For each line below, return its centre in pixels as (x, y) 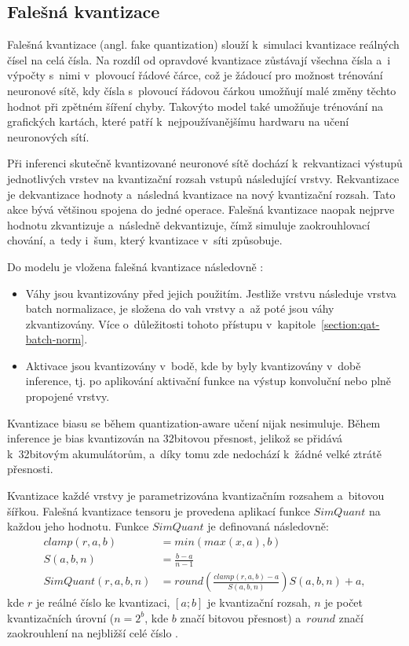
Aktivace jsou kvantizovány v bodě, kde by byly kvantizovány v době (193, 365)
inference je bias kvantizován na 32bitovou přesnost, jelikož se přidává (175, 438)
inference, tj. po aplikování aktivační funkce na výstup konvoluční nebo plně (208, 381)
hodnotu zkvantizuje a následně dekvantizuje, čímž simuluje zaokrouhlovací (189, 224)
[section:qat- (351, 323)
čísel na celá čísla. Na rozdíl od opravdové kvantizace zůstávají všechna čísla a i (199, 59)
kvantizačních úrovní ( (61, 617)
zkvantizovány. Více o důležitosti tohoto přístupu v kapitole (171, 323)
